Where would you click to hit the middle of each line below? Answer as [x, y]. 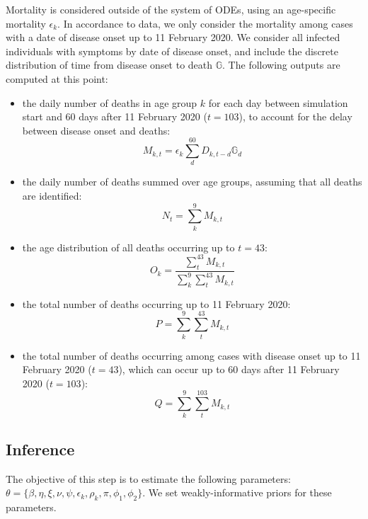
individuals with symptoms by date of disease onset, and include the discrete [172, 51]
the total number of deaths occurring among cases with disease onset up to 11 [191, 355]
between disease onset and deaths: [96, 130]
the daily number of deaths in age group [110, 102]
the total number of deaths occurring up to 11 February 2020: [156, 303]
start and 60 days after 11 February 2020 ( [115, 116]
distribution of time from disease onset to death [109, 65]
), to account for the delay [295, 116]
